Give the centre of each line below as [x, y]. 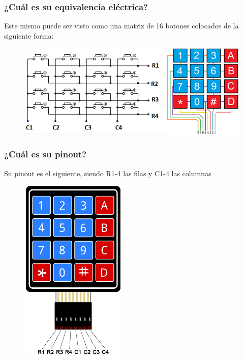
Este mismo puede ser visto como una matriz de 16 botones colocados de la [121, 26]
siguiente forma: [29, 35]
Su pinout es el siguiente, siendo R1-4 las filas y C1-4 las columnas [108, 173]
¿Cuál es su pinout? [45, 154]
